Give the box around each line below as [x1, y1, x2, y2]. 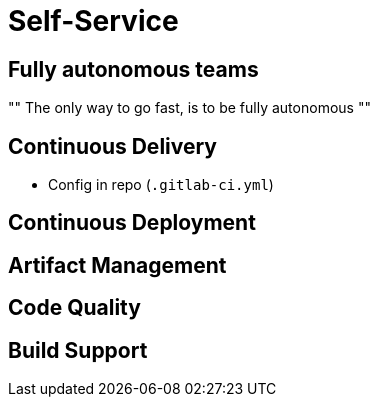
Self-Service [8, 4, 179, 38]
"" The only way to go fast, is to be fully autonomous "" [8, 99, 371, 117]
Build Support [8, 337, 148, 363]
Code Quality [8, 295, 141, 321]
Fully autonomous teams [8, 56, 259, 82]
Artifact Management [8, 252, 227, 278]
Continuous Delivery [8, 133, 218, 159]
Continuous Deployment [8, 210, 256, 236]
